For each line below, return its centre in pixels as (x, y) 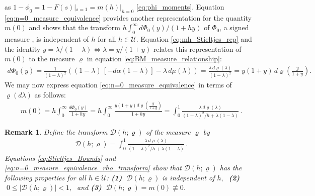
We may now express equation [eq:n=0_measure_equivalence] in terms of (118, 85)
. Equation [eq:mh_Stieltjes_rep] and (194, 39)
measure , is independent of (47, 39)
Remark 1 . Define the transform (56, 131)
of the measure (168, 131)
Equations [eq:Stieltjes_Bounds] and (60, 158)
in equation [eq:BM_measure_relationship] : (154, 59)
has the (231, 168)
